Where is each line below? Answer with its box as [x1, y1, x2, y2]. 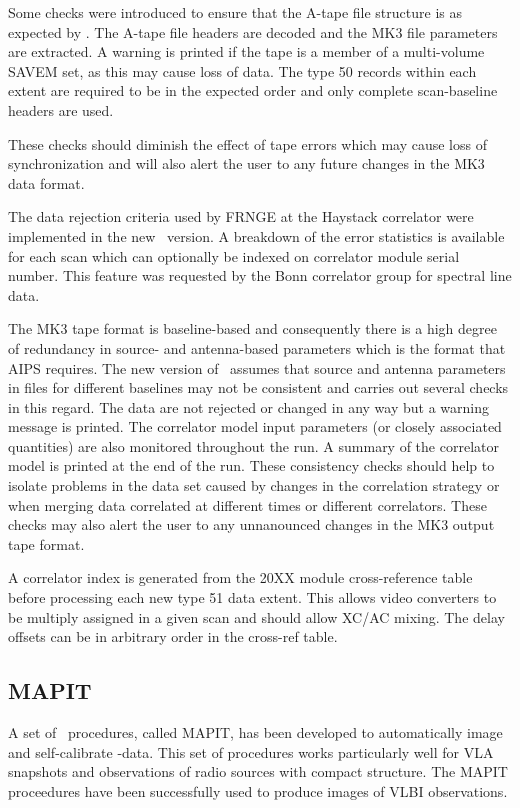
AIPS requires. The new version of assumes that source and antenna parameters [8, 357, 506, 378]
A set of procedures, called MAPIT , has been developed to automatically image [8, 722, 503, 743]
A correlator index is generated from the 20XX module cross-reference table [8, 567, 473, 588]
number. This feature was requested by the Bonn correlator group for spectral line [8, 265, 512, 286]
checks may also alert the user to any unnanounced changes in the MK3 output [8, 514, 495, 535]
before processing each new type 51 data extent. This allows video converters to [8, 587, 497, 608]
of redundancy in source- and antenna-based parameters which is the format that [8, 337, 506, 358]
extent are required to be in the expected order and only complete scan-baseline [8, 80, 498, 101]
